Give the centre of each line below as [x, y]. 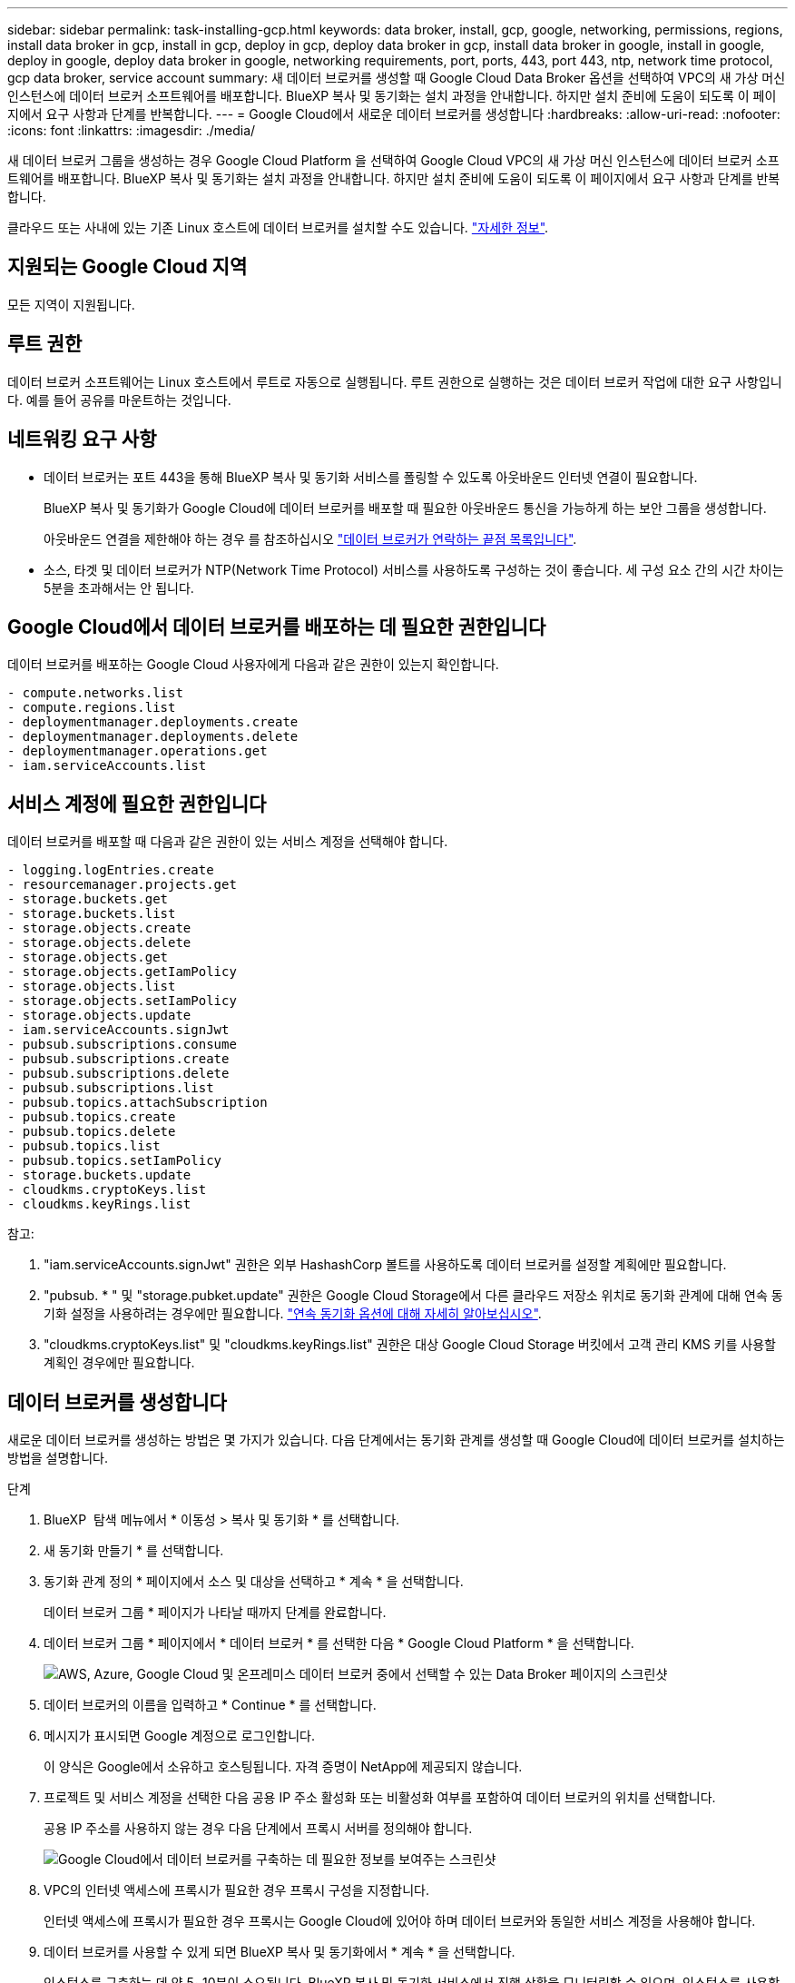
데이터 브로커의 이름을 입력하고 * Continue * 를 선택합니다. [210, 1705]
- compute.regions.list [92, 708]
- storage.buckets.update [99, 1175]
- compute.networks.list [95, 693]
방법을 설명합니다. [58, 1458]
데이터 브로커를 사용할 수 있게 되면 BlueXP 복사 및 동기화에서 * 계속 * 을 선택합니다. [280, 1952]
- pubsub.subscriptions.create [118, 1059]
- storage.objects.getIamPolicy [122, 972]
